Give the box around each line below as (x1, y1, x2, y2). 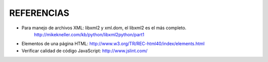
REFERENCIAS (9, 7, 69, 18)
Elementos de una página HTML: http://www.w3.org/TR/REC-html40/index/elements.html (21, 41, 205, 47)
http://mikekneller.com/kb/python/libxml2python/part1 (34, 31, 144, 37)
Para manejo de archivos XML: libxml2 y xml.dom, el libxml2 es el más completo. (21, 25, 187, 31)
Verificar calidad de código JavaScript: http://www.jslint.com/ (21, 48, 148, 54)
